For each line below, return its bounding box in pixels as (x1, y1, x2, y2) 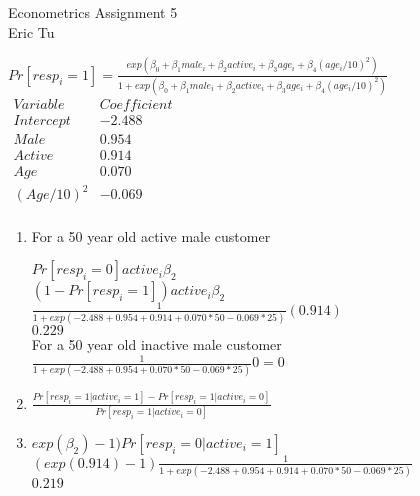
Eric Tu (8, 21, 55, 42)
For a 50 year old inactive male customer (31, 333, 282, 354)
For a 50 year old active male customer (31, 225, 271, 246)
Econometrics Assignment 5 (8, 2, 178, 22)
